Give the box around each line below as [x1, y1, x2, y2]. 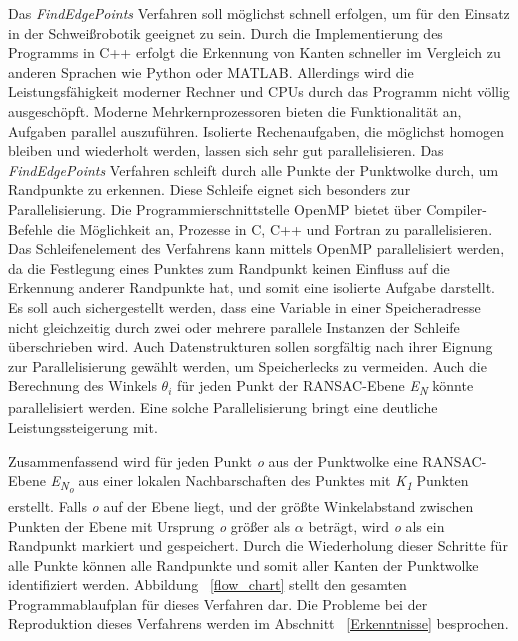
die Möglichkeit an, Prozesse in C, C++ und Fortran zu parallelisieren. [57, 218, 493, 239]
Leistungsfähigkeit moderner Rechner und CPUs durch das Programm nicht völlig [8, 81, 510, 102]
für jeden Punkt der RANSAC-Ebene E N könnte [177, 375, 474, 399]
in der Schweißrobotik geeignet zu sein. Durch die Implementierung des [8, 22, 443, 43]
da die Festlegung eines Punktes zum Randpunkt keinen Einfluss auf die [8, 257, 450, 278]
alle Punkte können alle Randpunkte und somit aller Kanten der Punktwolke [8, 554, 479, 575]
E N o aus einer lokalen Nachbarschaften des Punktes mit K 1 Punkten [50, 470, 469, 497]
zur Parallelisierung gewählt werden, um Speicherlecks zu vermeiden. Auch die [8, 355, 487, 376]
